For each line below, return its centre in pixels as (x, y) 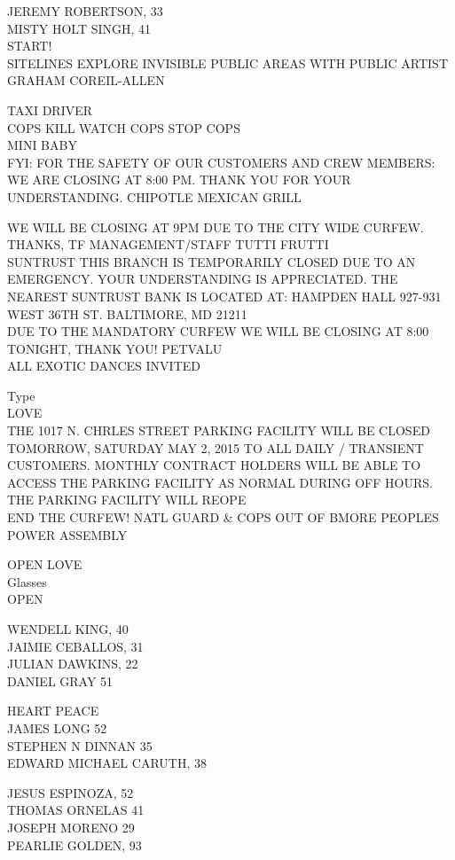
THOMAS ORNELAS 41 (76, 810)
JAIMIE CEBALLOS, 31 (75, 646)
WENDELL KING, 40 (68, 629)
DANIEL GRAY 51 (60, 680)
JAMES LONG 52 (57, 727)
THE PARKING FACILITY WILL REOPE (127, 500)
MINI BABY (42, 145)
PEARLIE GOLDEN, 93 (75, 844)
